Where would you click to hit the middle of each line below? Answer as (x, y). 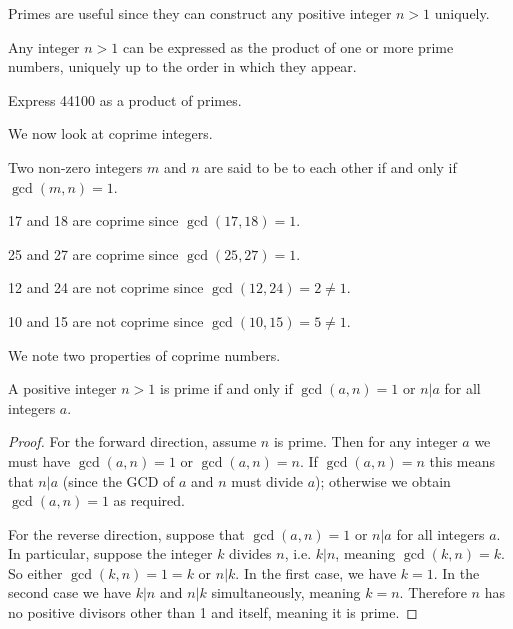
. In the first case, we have (316, 572)
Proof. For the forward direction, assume (132, 441)
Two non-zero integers (75, 166)
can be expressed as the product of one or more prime (288, 46)
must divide (267, 480)
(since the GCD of (118, 480)
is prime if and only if (226, 388)
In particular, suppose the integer (110, 553)
